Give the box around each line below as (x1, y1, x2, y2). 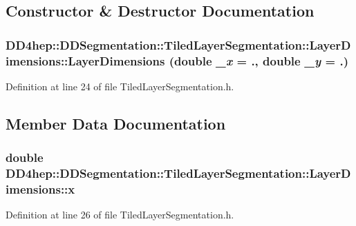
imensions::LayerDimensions (6, 52, 165, 69)
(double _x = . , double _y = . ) (169, 52, 349, 69)
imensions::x (6, 181, 75, 198)
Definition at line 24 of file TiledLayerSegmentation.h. (6, 79, 234, 93)
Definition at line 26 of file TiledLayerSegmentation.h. (6, 207, 234, 222)
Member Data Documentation (6, 112, 226, 134)
